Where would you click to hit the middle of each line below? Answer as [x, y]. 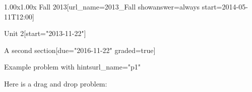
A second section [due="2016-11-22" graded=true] [80, 50]
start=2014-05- [225, 6]
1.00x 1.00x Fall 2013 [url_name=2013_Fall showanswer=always [102, 6]
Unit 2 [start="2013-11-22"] [45, 33]
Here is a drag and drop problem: [56, 83]
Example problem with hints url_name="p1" [73, 67]
